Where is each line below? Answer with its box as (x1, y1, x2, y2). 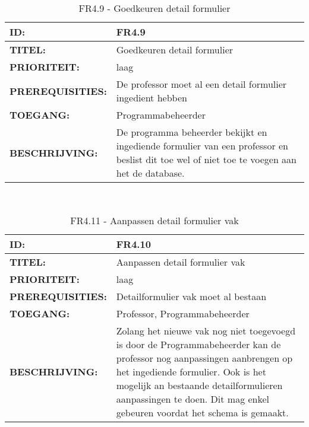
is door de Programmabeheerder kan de (116, 337, 281, 351)
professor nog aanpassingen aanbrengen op (116, 350, 293, 365)
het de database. (116, 166, 185, 180)
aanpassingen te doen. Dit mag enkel (116, 391, 270, 406)
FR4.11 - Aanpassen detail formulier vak (70, 213, 239, 227)
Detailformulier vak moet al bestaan (116, 289, 267, 303)
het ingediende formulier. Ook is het (116, 364, 266, 378)
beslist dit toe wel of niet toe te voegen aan (116, 152, 297, 166)
